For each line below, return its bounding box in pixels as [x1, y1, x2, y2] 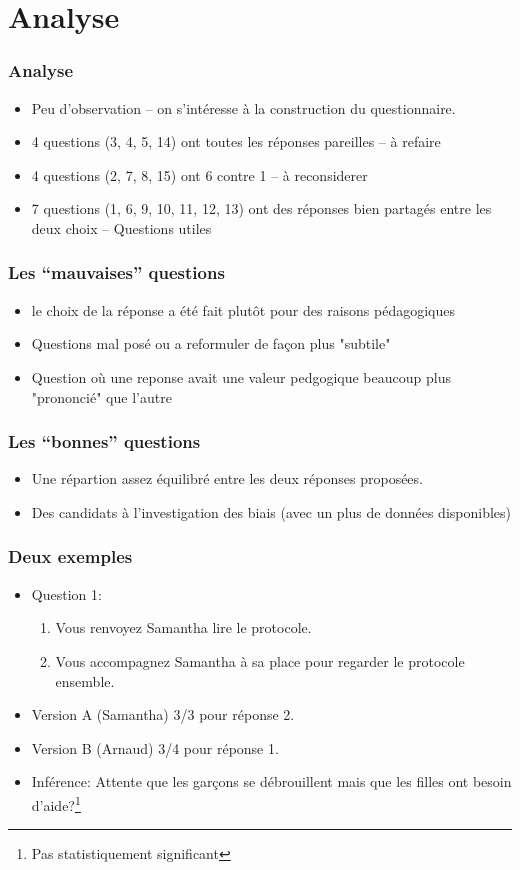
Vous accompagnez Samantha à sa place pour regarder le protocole [55, 650, 465, 671]
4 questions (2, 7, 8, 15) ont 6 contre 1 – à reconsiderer [31, 164, 368, 185]
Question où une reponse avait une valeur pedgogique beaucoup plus [31, 366, 451, 387]
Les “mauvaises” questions [8, 260, 225, 285]
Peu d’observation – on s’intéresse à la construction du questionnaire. [31, 97, 456, 118]
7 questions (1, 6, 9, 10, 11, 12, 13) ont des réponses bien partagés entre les [31, 198, 492, 219]
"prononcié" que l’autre [31, 386, 172, 407]
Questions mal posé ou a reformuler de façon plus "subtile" [31, 333, 391, 354]
